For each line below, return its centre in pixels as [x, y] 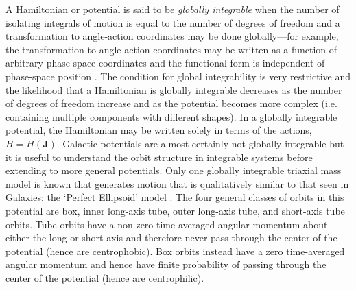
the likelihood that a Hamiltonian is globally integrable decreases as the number [174, 89]
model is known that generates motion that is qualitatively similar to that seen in [177, 183]
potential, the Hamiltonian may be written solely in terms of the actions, [159, 130]
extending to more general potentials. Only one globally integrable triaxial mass [174, 170]
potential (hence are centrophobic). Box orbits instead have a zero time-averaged [175, 251]
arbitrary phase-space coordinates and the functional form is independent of [165, 63]
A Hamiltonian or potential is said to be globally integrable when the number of [173, 9]
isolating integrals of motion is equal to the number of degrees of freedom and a [173, 22]
